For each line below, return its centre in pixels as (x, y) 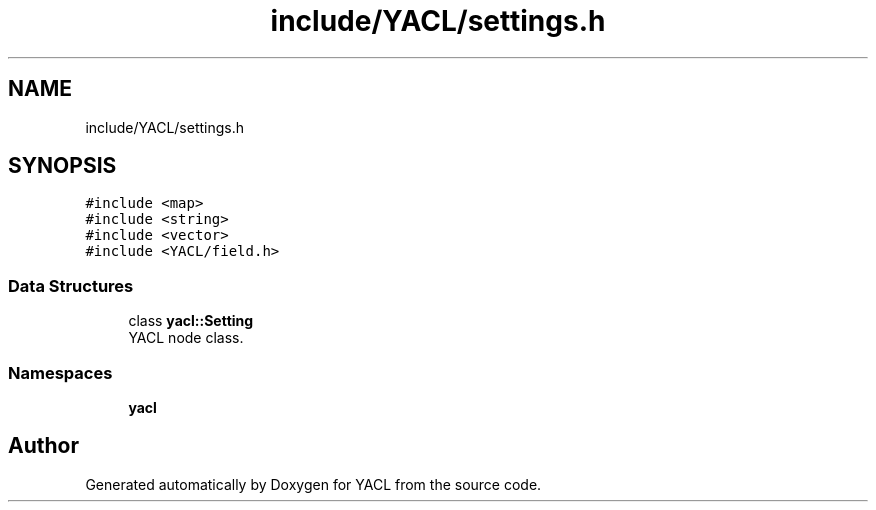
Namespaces (60, 372)
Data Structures (71, 285)
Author (43, 446)
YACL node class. (186, 338)
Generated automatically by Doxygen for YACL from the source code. (313, 484)
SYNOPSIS (62, 166)
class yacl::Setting (191, 321)
